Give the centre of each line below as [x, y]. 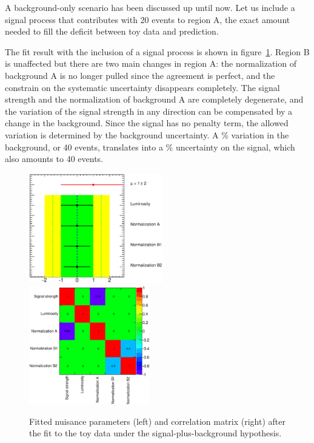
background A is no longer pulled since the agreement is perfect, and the [140, 75]
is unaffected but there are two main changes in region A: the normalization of [151, 63]
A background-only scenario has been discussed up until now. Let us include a [150, 7]
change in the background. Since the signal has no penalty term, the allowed [147, 123]
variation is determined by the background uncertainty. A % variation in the [147, 134]
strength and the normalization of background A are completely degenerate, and [154, 99]
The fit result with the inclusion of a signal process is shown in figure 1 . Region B [157, 51]
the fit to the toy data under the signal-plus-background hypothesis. [155, 433]
